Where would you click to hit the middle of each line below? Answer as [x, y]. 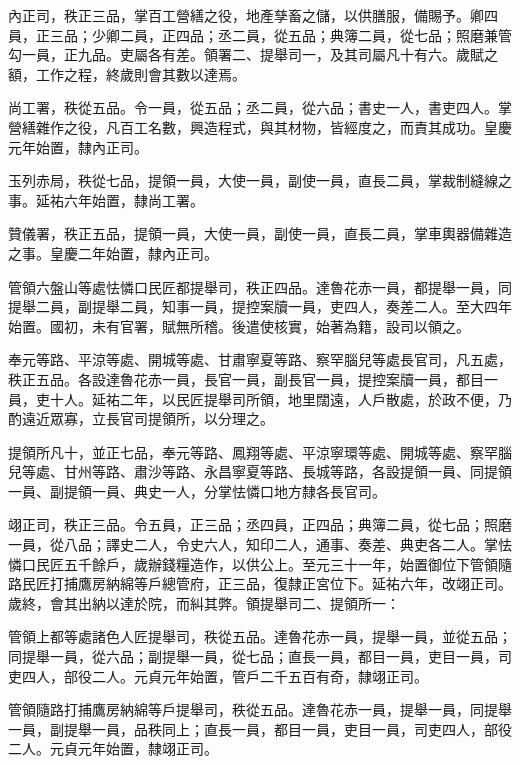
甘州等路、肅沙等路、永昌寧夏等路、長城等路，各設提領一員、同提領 [287, 471]
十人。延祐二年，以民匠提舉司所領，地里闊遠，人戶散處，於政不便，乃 [280, 398]
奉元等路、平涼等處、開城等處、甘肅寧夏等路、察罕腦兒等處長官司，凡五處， [260, 359]
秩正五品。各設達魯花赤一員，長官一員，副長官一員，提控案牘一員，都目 [246, 378]
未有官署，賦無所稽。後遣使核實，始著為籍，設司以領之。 [280, 325]
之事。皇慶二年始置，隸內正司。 [113, 252]
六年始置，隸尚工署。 [133, 199]
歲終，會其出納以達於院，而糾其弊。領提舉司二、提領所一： [204, 602]
